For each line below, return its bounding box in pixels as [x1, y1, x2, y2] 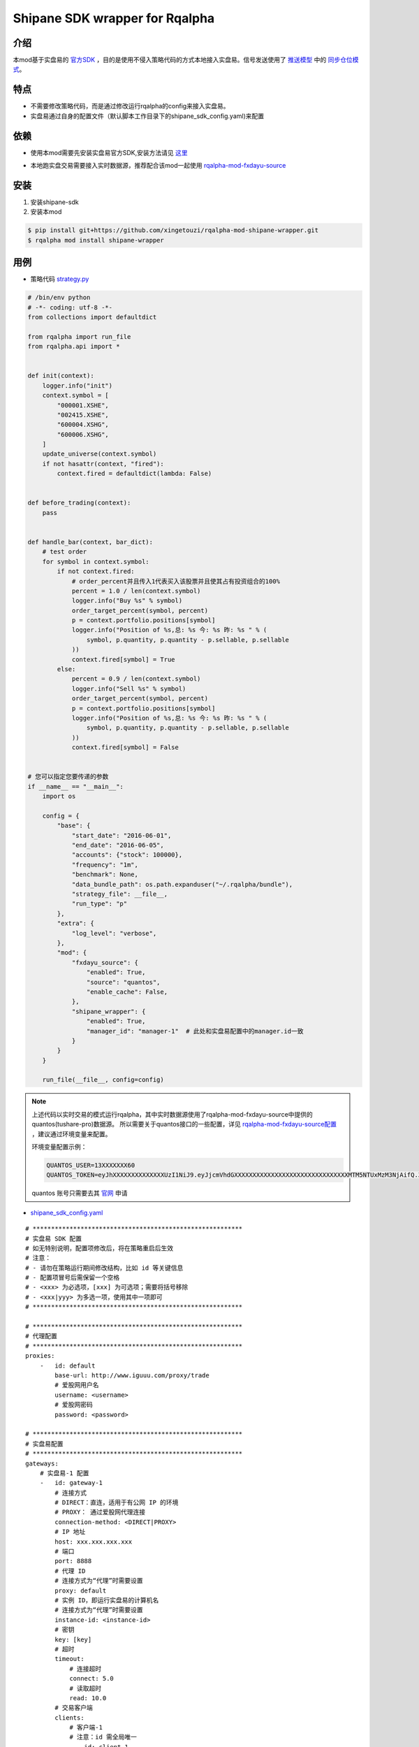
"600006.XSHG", [57, 430, 110, 438]
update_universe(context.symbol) [42, 450, 157, 458]
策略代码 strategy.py [30, 275, 89, 283]
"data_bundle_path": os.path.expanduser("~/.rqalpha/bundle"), [71, 880, 293, 888]
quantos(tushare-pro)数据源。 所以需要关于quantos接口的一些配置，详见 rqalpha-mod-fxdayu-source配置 [31, 1120, 337, 1129]
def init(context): [27, 372, 94, 380]
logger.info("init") [42, 382, 113, 389]
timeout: [54, 1655, 84, 1663]
